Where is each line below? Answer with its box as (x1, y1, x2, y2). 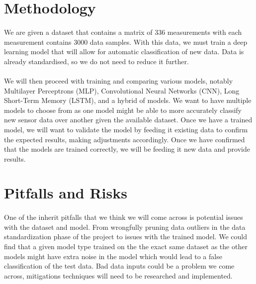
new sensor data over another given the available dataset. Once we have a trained (4, 114, 253, 125)
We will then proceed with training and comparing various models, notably (4, 75, 233, 86)
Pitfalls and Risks (4, 183, 127, 203)
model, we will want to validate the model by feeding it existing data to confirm (4, 124, 248, 134)
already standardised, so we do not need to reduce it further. (4, 56, 189, 66)
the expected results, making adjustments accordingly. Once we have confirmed (4, 134, 245, 144)
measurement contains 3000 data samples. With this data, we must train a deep (4, 36, 248, 47)
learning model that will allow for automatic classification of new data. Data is (4, 46, 244, 57)
